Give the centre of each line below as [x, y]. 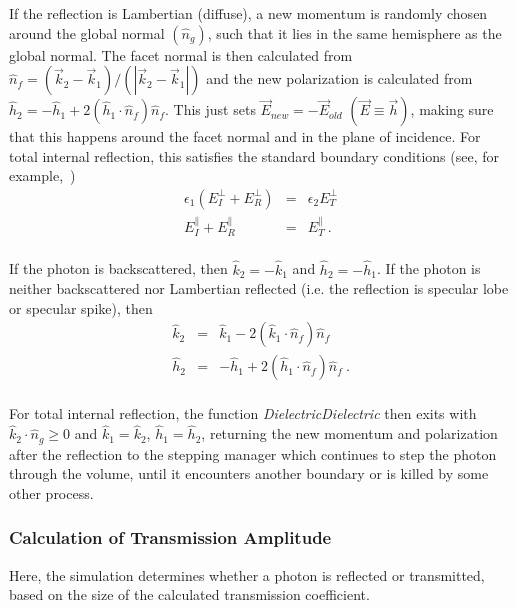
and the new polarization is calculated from [339, 78]
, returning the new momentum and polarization [349, 433]
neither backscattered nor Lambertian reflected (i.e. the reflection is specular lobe [259, 288]
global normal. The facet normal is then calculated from [181, 54]
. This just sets [210, 109]
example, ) [42, 175]
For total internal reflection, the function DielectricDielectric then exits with [243, 413]
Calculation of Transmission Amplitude [170, 537]
